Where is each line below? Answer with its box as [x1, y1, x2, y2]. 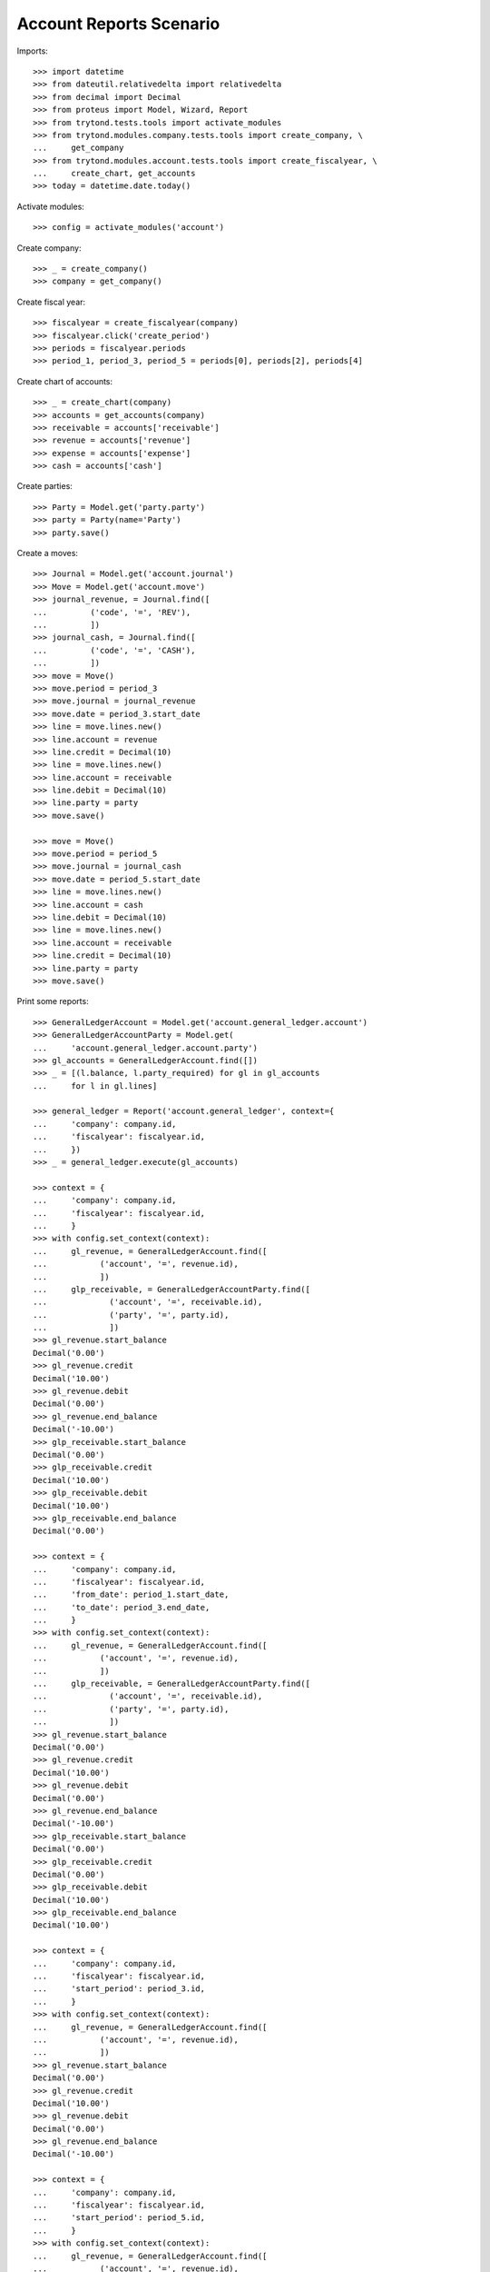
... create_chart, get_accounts [33, 168, 196, 179]
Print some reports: [16, 996, 90, 1007]
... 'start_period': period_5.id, [33, 2213, 206, 2223]
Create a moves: [16, 548, 79, 559]
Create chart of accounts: [16, 375, 113, 386]
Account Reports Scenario [16, 14, 220, 34]
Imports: [16, 45, 49, 56]
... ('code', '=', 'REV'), [33, 607, 191, 617]
